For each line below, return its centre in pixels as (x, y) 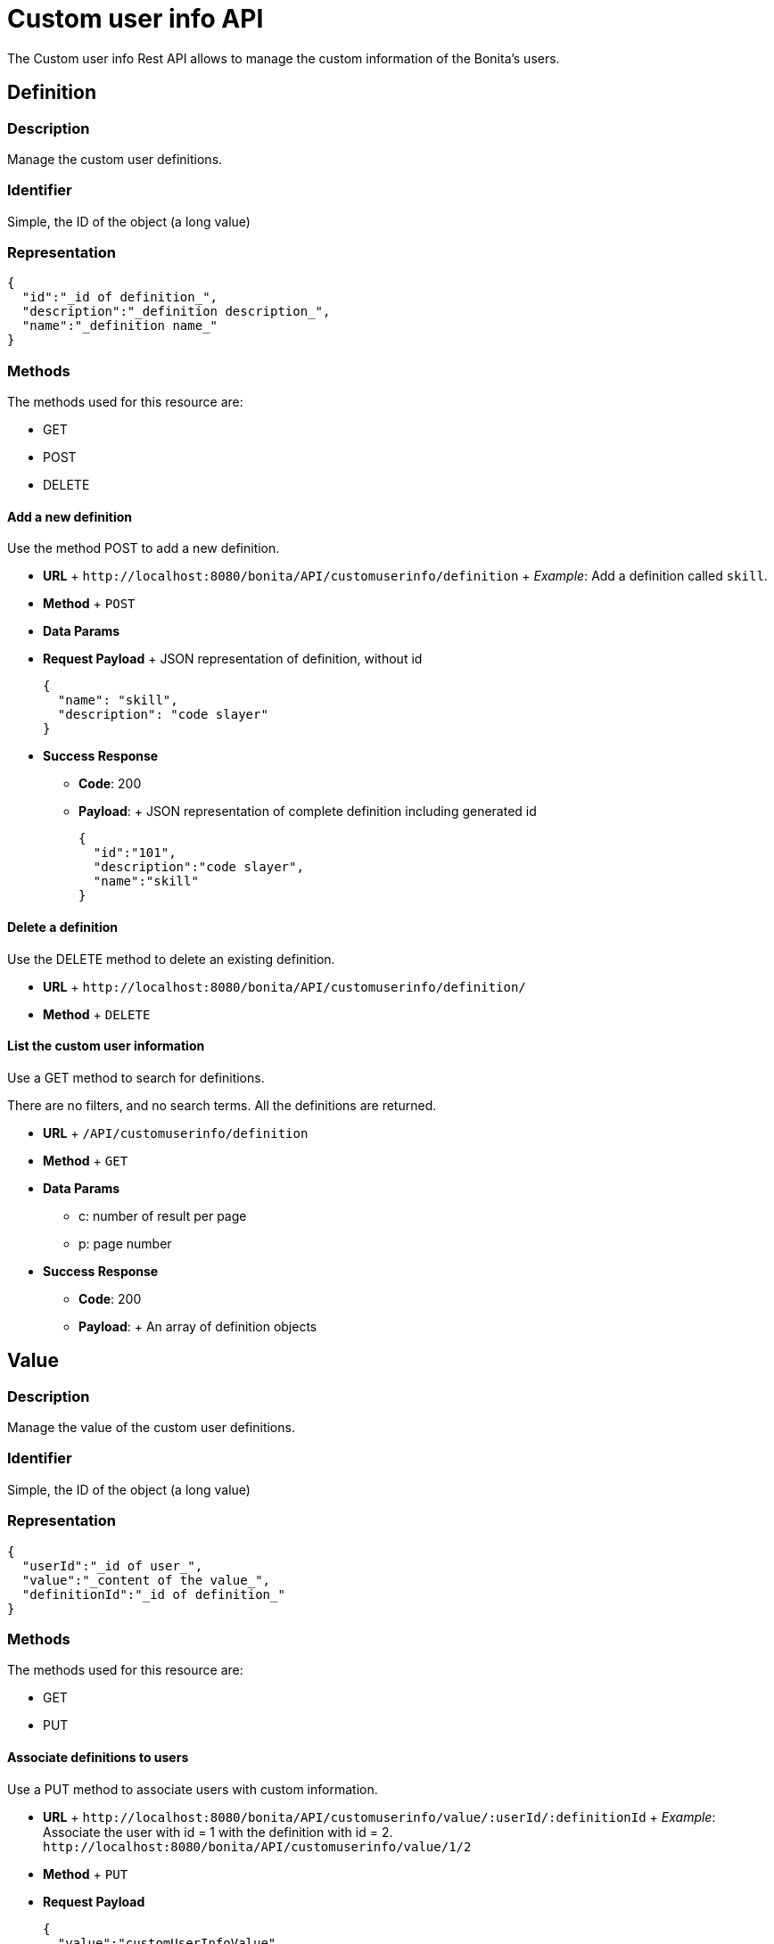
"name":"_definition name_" (120, 326)
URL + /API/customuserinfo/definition (176, 1133)
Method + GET (86, 1160)
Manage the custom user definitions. (115, 159)
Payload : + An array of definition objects (198, 1326)
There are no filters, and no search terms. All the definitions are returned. (222, 1105)
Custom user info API (136, 19)
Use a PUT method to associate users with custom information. (193, 1789)
